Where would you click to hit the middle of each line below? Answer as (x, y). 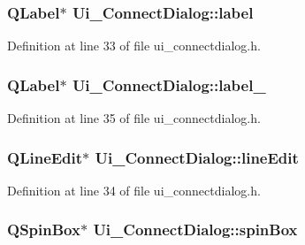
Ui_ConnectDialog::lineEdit (197, 157)
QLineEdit (45, 157)
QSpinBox (44, 230)
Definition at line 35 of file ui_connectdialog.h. (134, 118)
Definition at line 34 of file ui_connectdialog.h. (134, 190)
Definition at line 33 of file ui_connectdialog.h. (134, 46)
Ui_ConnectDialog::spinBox (195, 230)
